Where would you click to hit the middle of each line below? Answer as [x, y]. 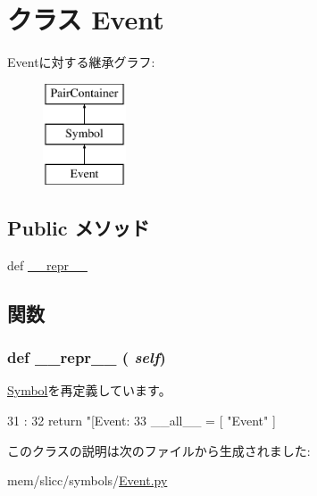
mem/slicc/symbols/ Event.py [88, 480]
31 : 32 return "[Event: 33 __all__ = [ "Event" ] [142, 421]
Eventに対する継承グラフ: [81, 62]
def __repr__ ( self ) [87, 357]
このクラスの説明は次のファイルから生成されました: [159, 450]
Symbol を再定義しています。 [89, 390]
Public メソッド [79, 228]
